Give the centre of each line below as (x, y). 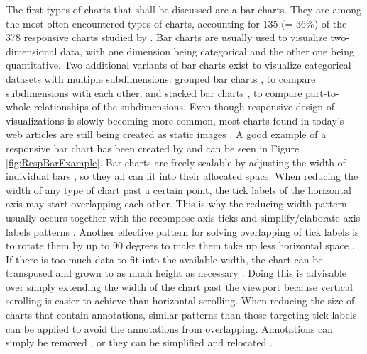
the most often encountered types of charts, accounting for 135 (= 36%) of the (176, 23)
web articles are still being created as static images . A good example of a (166, 134)
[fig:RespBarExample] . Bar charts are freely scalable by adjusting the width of (176, 162)
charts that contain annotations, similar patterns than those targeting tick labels (181, 315)
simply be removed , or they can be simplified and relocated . (139, 342)
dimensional (32, 51)
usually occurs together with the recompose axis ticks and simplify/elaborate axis (183, 217)
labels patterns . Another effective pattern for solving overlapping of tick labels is (182, 231)
